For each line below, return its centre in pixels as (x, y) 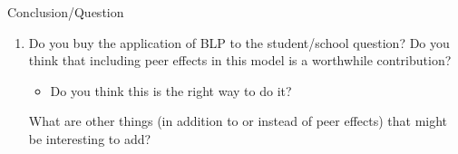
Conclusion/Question (66, 12)
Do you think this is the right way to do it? (171, 90)
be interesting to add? (90, 138)
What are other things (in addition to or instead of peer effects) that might (238, 121)
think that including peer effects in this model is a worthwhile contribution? (240, 60)
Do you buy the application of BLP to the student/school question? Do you (239, 42)
